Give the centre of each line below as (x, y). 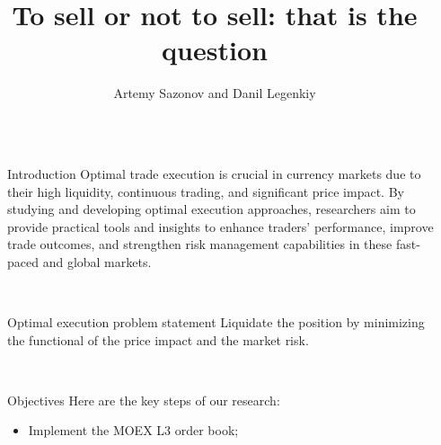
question (215, 50)
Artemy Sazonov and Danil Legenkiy (215, 93)
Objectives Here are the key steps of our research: (144, 400)
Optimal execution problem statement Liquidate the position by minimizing (216, 322)
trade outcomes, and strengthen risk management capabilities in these (200, 244)
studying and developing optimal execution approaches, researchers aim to (212, 209)
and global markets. (97, 261)
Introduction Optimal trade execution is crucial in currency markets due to (214, 173)
